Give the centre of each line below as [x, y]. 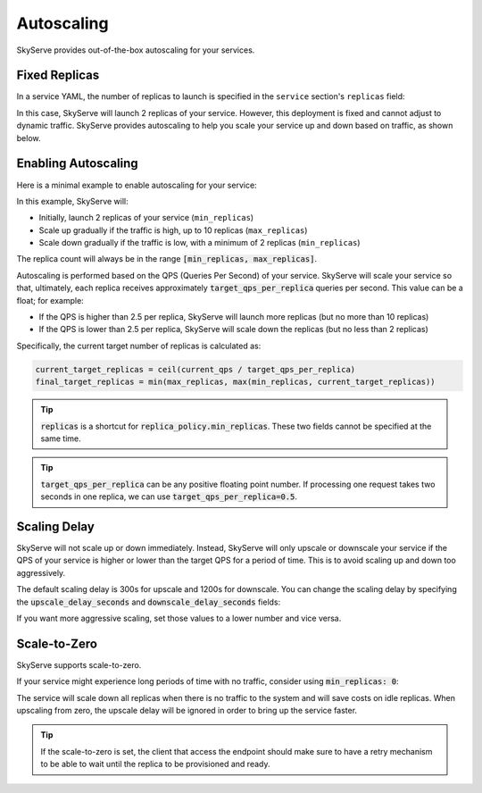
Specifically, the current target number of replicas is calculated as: [139, 346]
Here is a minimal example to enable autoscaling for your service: [137, 185]
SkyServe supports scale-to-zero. [79, 664]
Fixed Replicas [58, 75]
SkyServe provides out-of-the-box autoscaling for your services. [136, 50]
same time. [61, 438]
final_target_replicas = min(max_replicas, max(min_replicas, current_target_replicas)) [236, 382]
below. [29, 138]
